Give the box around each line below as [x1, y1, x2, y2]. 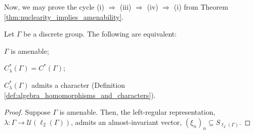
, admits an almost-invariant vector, [71, 116, 182, 127]
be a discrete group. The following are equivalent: [23, 28, 177, 39]
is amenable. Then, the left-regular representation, [59, 107, 216, 117]
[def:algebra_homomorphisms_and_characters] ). [4, 89, 156, 100]
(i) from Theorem [174, 2, 228, 12]
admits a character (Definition [31, 79, 125, 90]
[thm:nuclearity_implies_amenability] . [4, 11, 124, 22]
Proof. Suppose [4, 107, 51, 117]
